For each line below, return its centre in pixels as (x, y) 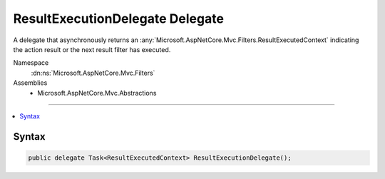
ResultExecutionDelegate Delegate (119, 19)
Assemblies (30, 83)
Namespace (31, 63)
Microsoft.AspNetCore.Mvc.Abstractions (97, 93)
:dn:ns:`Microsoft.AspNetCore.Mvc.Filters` (93, 73)
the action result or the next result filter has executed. (92, 49)
